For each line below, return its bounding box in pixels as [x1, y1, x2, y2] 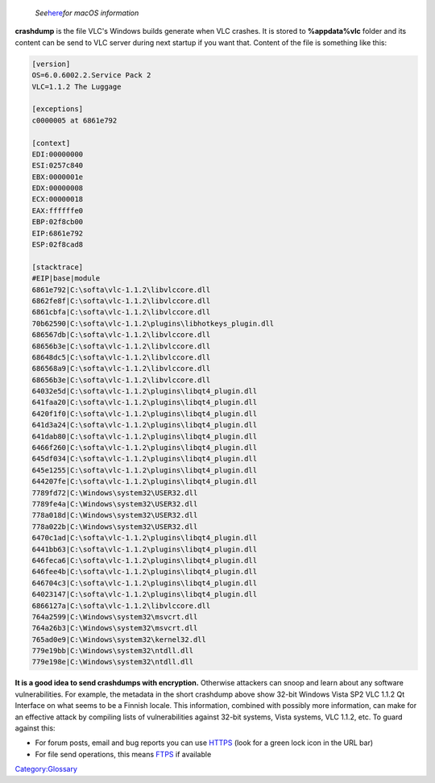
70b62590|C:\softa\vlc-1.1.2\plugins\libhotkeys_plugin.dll [31, 319, 275, 328]
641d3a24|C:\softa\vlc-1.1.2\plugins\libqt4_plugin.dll [31, 420, 258, 430]
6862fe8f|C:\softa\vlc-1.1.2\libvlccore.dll [31, 296, 211, 306]
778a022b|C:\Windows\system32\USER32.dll [31, 522, 198, 531]
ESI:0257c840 [31, 161, 84, 170]
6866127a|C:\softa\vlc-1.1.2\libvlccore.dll [31, 601, 211, 610]
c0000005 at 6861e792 [31, 115, 118, 125]
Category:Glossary [14, 764, 78, 774]
